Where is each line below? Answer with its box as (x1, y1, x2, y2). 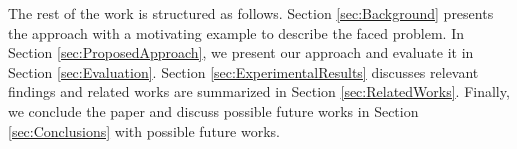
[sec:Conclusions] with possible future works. (8, 120, 281, 141)
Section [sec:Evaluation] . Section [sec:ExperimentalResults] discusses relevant (8, 61, 479, 82)
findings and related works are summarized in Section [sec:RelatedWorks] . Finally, (8, 81, 510, 102)
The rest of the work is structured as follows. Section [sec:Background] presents (8, 3, 494, 23)
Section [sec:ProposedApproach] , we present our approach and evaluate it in (8, 42, 474, 63)
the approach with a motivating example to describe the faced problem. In (8, 22, 464, 43)
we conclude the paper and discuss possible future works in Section (8, 100, 419, 121)
